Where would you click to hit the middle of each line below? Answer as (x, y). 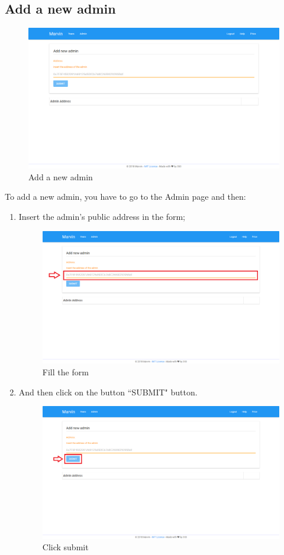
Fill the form (65, 371)
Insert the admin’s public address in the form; (102, 217)
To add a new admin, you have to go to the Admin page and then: (125, 197)
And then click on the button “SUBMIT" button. (108, 392)
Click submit (65, 547)
